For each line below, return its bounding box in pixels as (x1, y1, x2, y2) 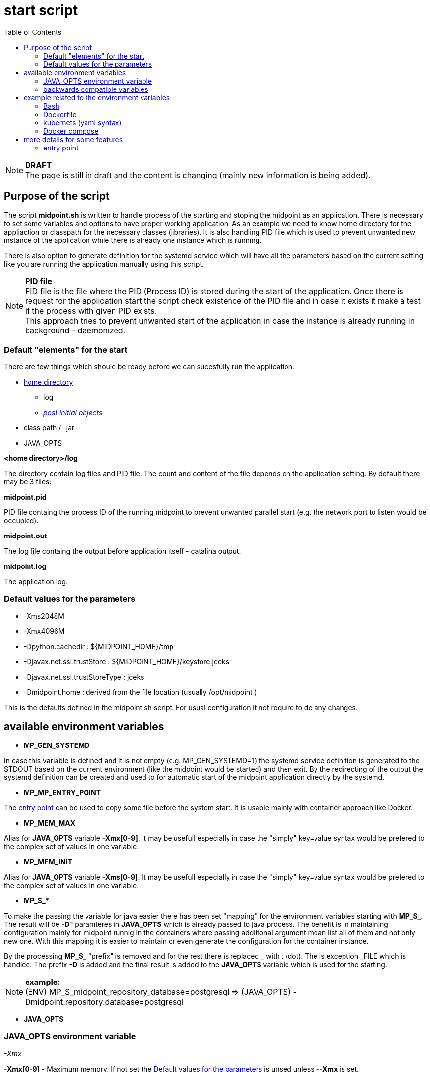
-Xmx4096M (24, 627, 65, 636)
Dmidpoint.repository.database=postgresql (25, 996, 184, 1007)
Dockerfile (43, 110, 77, 119)
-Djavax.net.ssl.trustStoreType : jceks (24, 673, 144, 682)
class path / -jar (24, 423, 75, 432)
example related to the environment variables (24, 93, 170, 102)
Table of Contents (4, 28, 62, 36)
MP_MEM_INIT (24, 857, 73, 866)
